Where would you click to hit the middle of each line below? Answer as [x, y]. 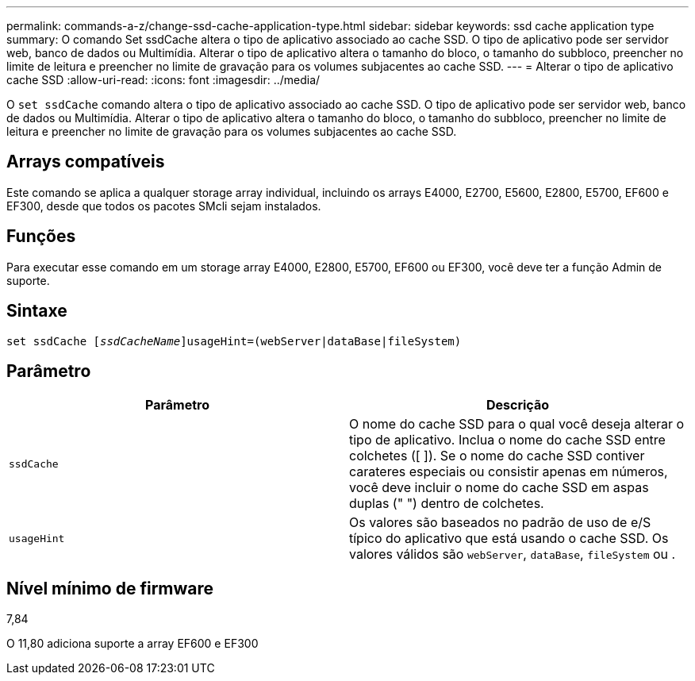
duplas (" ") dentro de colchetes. [447, 504]
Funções [41, 237]
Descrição [518, 405]
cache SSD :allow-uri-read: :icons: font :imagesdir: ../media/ [163, 80]
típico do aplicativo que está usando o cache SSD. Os [509, 539]
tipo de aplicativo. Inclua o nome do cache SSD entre [507, 440]
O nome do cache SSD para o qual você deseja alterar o [517, 424]
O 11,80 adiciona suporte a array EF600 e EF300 [132, 644]
